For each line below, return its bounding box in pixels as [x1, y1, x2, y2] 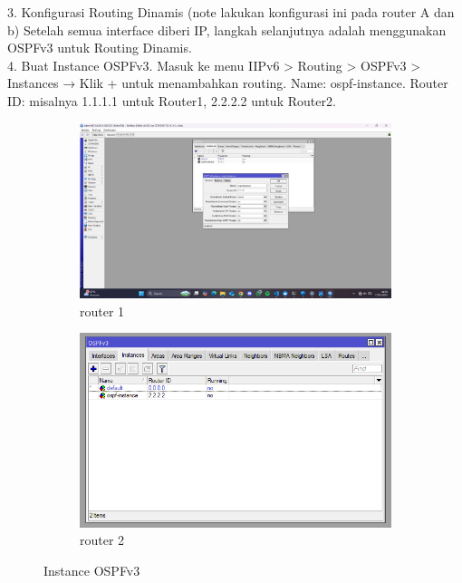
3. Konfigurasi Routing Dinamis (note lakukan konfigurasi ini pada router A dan [7, 3, 455, 21]
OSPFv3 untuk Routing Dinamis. [7, 38, 192, 57]
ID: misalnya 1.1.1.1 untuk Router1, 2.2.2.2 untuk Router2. [7, 91, 336, 110]
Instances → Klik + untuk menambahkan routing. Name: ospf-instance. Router [7, 73, 448, 92]
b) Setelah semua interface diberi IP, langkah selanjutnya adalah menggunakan [7, 20, 447, 39]
